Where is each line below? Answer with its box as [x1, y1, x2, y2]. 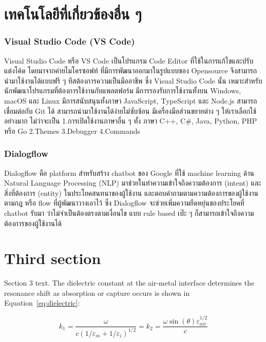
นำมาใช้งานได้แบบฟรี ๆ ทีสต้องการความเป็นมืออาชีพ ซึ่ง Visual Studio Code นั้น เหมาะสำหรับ [4, 75, 262, 86]
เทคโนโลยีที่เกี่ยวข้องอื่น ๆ [4, 3, 142, 24]
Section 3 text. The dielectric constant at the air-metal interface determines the [4, 277, 255, 288]
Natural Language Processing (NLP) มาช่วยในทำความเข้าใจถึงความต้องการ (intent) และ [4, 177, 261, 188]
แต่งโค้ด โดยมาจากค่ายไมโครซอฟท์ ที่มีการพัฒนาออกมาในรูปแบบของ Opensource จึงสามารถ [4, 65, 257, 76]
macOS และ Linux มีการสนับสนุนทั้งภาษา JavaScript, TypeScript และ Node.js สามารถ [4, 95, 257, 106]
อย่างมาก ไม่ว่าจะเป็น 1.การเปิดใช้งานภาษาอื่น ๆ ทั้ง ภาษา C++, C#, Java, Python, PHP [4, 115, 257, 126]
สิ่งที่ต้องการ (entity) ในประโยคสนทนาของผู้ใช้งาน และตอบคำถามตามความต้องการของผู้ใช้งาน [4, 187, 259, 198]
